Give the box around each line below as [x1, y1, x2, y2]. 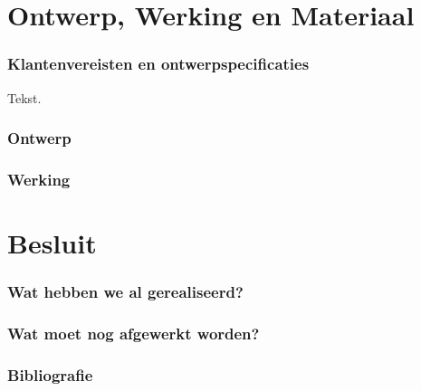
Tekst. [7, 88, 42, 107]
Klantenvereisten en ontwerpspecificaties [7, 52, 310, 75]
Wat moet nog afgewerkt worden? [7, 322, 260, 345]
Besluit [7, 224, 97, 262]
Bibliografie [7, 363, 93, 386]
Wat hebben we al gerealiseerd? [7, 281, 244, 303]
